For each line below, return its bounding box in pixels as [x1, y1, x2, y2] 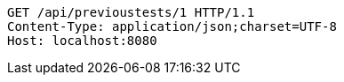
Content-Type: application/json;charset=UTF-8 [7, 19, 337, 34]
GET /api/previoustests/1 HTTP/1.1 [7, 5, 255, 19]
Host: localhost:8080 [7, 34, 157, 48]
